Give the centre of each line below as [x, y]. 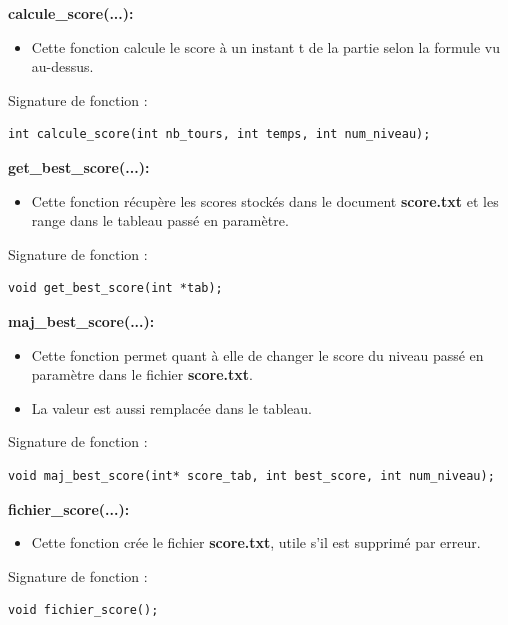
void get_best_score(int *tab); [115, 288]
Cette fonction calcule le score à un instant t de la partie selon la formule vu [265, 46]
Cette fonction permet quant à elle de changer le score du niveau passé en [257, 354]
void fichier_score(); [83, 610]
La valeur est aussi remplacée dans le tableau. [171, 407]
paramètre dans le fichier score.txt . [142, 374]
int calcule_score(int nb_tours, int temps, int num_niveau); [219, 134]
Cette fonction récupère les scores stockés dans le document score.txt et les [265, 200]
